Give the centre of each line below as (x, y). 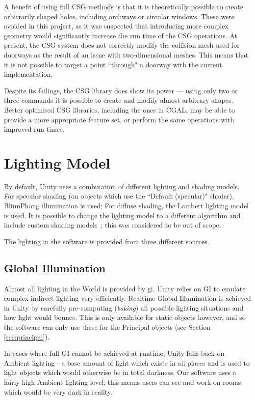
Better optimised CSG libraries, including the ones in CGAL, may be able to (120, 109)
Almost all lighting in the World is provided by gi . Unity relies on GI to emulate (125, 288)
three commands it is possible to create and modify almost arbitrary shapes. (119, 100)
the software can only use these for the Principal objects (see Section (107, 327)
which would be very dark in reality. (58, 391)
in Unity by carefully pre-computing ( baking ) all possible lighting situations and (124, 307)
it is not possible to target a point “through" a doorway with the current (113, 64)
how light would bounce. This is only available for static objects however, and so (125, 317)
